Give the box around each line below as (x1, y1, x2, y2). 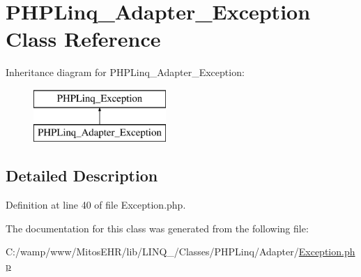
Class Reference (6, 24, 161, 53)
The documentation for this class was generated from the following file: (6, 220, 309, 235)
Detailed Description (6, 165, 158, 186)
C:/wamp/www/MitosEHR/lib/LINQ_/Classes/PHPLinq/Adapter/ (6, 244, 299, 259)
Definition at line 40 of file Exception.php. (6, 197, 186, 212)
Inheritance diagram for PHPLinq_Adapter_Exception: (6, 65, 245, 80)
